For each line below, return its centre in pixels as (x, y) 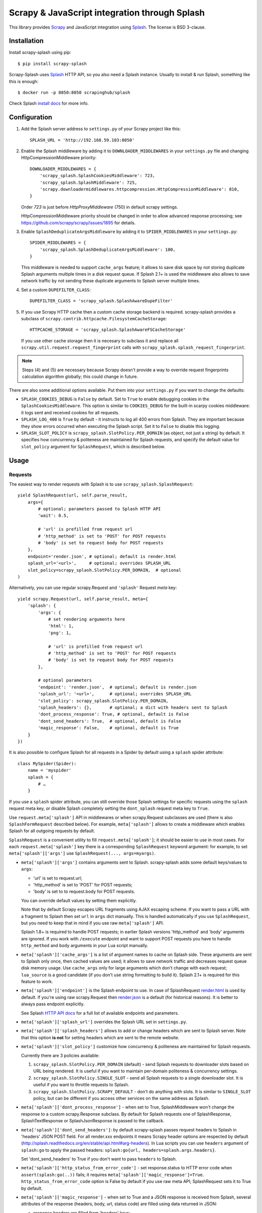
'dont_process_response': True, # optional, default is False (114, 714)
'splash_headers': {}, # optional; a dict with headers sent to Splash (133, 708)
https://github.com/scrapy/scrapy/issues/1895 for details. (78, 223)
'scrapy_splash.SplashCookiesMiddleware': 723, (97, 176)
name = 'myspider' (49, 770)
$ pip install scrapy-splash (52, 64)
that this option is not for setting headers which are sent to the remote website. (100, 1037)
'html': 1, (61, 626)
